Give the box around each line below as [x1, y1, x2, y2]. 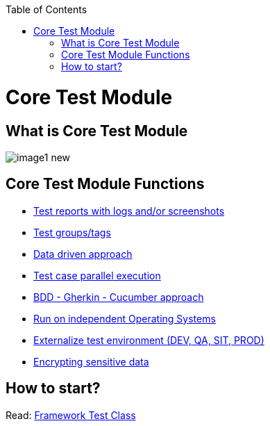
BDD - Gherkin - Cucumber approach [33, 290, 204, 303]
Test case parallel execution [33, 269, 161, 281]
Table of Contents [6, 3, 87, 15]
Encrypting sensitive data [33, 355, 149, 368]
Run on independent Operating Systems [33, 312, 216, 325]
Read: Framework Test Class [6, 409, 136, 421]
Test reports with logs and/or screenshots [33, 204, 225, 217]
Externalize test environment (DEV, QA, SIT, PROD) [33, 334, 264, 346]
